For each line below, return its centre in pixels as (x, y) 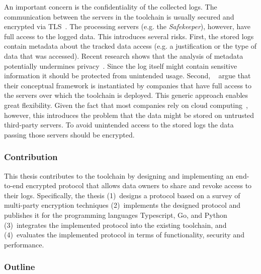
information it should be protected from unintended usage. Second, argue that (127, 76)
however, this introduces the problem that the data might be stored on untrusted (129, 115)
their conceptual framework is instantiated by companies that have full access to (128, 85)
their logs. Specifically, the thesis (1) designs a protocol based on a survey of (122, 195)
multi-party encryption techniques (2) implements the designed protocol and (122, 205)
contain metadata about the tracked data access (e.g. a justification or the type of (130, 46)
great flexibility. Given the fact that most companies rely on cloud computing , (126, 105)
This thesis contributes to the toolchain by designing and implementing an (119, 175)
